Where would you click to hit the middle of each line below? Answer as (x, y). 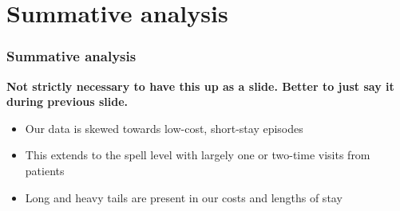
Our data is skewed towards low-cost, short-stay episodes (164, 128)
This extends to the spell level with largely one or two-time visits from (198, 155)
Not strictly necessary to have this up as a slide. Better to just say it (200, 86)
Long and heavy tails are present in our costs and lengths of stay (184, 197)
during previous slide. (67, 102)
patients (45, 170)
